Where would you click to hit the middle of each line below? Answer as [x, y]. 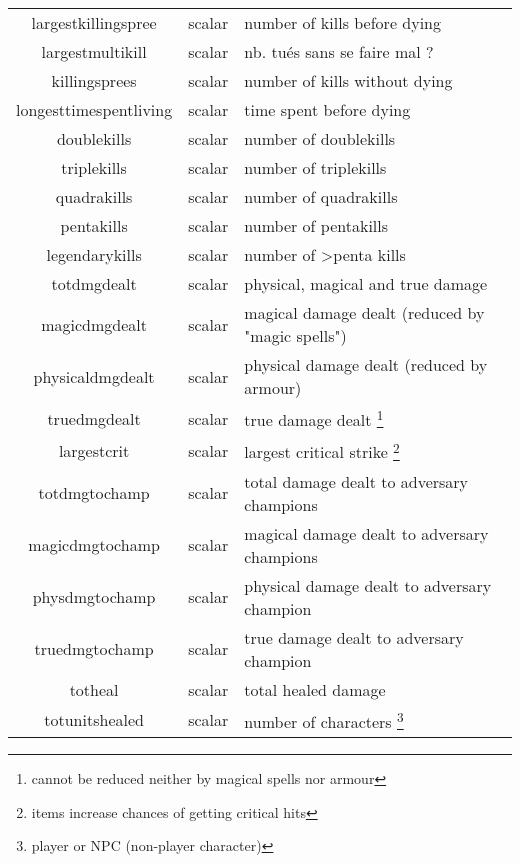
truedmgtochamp [94, 649]
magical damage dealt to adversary [366, 533]
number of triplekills [315, 167]
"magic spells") [295, 335]
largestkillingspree [94, 22]
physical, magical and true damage [366, 283]
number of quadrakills [321, 196]
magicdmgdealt [94, 324]
